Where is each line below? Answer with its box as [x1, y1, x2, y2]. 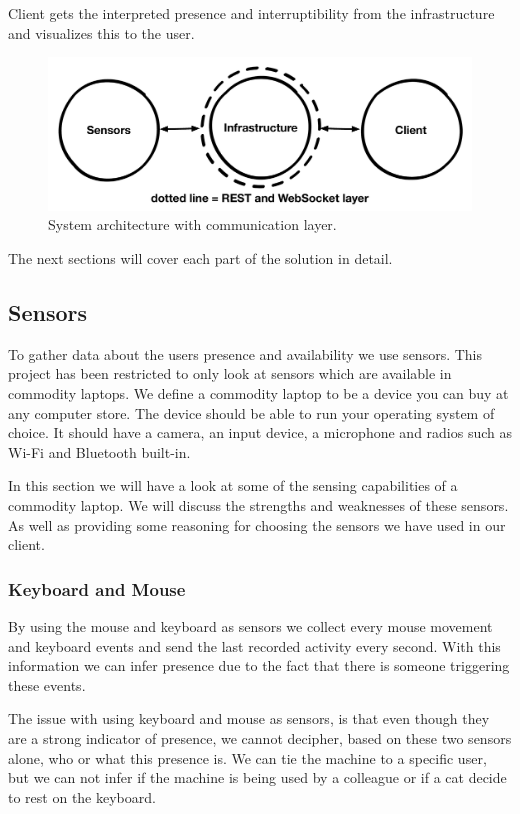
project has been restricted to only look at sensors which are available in [8, 363, 452, 384]
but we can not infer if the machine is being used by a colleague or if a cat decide [8, 767, 507, 788]
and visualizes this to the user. [8, 22, 195, 43]
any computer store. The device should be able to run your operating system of [8, 402, 495, 423]
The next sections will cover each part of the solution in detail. [8, 247, 393, 268]
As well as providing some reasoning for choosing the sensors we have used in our [8, 514, 506, 535]
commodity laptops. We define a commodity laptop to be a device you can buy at [8, 382, 509, 403]
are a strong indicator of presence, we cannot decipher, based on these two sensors [8, 727, 512, 748]
